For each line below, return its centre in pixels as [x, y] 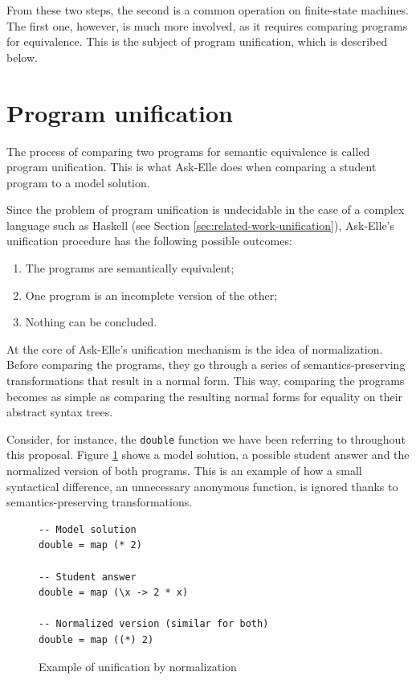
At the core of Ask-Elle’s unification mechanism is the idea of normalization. [195, 348]
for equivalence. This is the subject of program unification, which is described [197, 41]
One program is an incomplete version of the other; [151, 295]
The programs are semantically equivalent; [130, 268]
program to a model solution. [78, 182]
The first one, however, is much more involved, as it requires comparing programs [207, 25]
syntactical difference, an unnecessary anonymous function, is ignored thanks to [202, 486]
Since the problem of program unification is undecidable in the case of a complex [206, 209]
